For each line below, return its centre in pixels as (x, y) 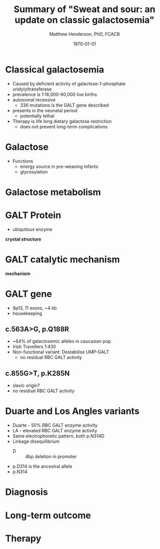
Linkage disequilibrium (36, 441)
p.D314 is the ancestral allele (42, 467)
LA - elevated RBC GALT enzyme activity (55, 431)
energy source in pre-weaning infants (59, 166)
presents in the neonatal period (45, 110)
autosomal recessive (34, 100)
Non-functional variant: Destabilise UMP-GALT (61, 352)
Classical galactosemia (55, 70)
